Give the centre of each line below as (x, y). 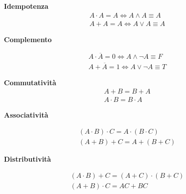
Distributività (28, 159)
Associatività (26, 115)
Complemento (28, 39)
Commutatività (30, 82)
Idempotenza (26, 6)
